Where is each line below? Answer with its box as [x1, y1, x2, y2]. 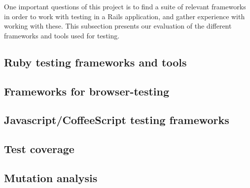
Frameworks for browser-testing [4, 83, 170, 98]
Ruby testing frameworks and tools [4, 54, 187, 69]
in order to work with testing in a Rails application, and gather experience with [4, 11, 245, 21]
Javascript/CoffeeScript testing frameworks [4, 112, 229, 127]
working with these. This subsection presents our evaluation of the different [4, 21, 232, 31]
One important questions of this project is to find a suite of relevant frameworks [4, 1, 246, 11]
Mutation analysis [4, 170, 98, 185]
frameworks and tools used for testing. [4, 30, 120, 40]
